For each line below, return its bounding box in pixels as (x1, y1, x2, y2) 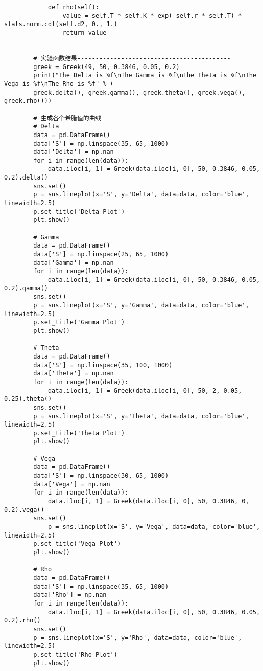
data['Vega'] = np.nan (33, 480, 110, 488)
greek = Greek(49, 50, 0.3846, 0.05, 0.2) (33, 63, 180, 71)
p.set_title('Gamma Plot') (33, 319, 125, 326)
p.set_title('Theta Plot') (33, 429, 125, 437)
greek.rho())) (4, 97, 52, 105)
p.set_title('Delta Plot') (33, 208, 125, 215)
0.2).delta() (4, 174, 48, 182)
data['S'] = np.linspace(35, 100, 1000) (33, 361, 173, 369)
